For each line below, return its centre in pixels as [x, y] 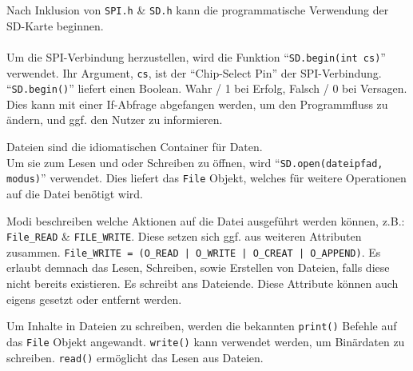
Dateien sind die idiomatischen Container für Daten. [135, 146]
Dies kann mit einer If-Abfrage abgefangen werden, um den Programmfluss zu [197, 104]
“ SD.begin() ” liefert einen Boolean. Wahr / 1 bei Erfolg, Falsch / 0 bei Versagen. [207, 88]
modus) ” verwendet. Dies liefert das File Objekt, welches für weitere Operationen [206, 178]
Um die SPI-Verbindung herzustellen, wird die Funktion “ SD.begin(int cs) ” [196, 56]
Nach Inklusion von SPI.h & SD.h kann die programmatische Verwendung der [198, 10]
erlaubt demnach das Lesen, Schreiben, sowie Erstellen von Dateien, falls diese [198, 267]
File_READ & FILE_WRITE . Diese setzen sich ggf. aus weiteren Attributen [184, 236]
